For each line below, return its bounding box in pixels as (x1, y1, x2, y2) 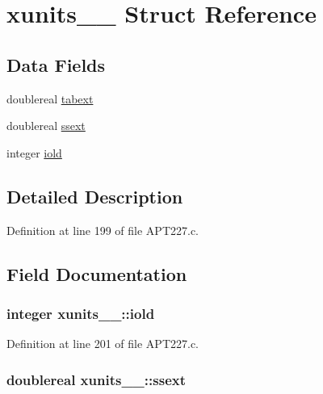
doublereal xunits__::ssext (6, 369, 186, 389)
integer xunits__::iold (6, 303, 155, 323)
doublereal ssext (6, 117, 86, 134)
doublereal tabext (6, 90, 94, 107)
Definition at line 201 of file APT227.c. (6, 335, 199, 352)
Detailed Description (6, 183, 183, 208)
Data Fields (6, 52, 106, 77)
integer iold (6, 144, 62, 161)
